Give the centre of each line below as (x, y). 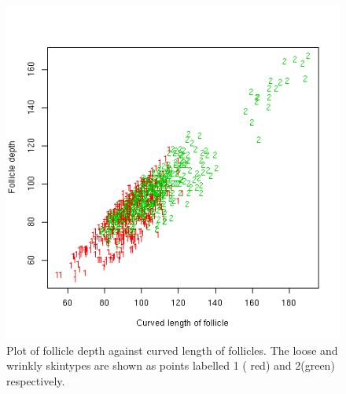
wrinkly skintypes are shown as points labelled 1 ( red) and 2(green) (171, 365)
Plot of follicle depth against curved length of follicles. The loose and (172, 350)
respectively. (36, 380)
